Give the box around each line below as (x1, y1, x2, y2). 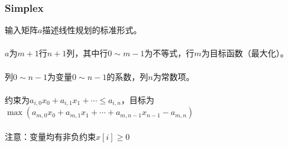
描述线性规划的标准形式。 (42, 24, 142, 36)
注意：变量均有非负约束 (5, 130, 96, 142)
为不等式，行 (144, 47, 195, 59)
